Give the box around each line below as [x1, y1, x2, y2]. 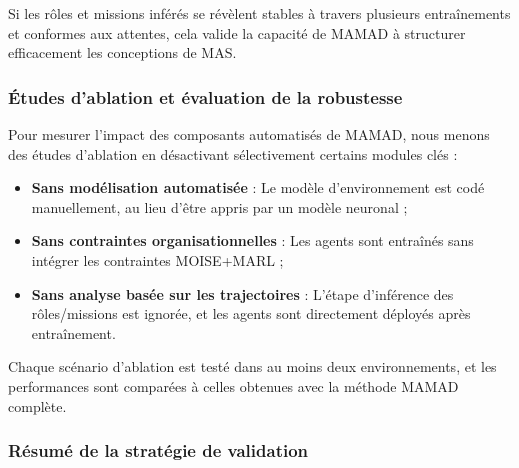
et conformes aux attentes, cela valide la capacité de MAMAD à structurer [8, 22, 466, 43]
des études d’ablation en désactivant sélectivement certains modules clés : [8, 143, 458, 164]
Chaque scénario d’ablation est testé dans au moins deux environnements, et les [8, 356, 497, 377]
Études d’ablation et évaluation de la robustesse [8, 84, 403, 109]
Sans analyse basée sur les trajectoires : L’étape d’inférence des [31, 283, 454, 304]
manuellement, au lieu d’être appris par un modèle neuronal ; [31, 196, 408, 217]
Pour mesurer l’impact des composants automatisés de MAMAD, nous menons [8, 124, 490, 144]
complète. [8, 395, 67, 416]
